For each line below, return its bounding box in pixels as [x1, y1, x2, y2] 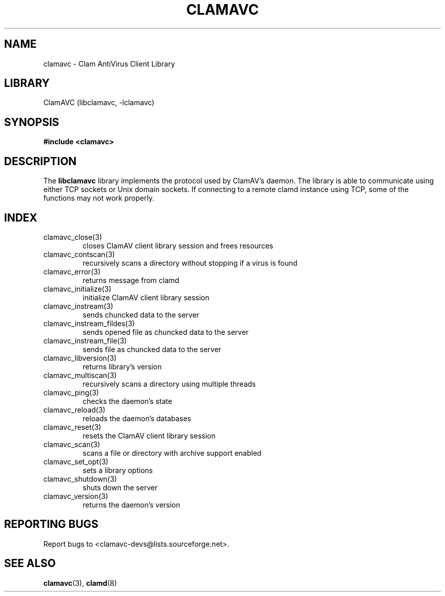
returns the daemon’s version [82, 500, 180, 509]
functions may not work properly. [43, 194, 154, 203]
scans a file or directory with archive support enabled [82, 448, 262, 457]
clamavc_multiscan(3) [43, 370, 117, 380]
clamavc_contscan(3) [43, 249, 115, 259]
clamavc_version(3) [43, 491, 108, 500]
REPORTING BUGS [4, 518, 99, 531]
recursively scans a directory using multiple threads [82, 379, 256, 388]
